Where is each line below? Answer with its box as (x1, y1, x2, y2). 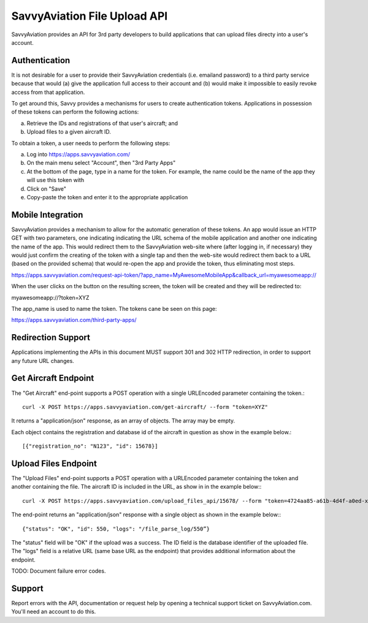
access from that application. (11, 88, 85, 96)
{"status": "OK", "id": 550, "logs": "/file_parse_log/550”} (22, 525, 210, 532)
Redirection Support (11, 332, 91, 343)
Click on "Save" (26, 185, 67, 193)
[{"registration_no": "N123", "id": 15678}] (22, 443, 159, 450)
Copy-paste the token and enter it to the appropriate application (26, 193, 188, 201)
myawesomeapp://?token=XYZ (11, 294, 90, 301)
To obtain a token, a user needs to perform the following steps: (11, 139, 171, 147)
